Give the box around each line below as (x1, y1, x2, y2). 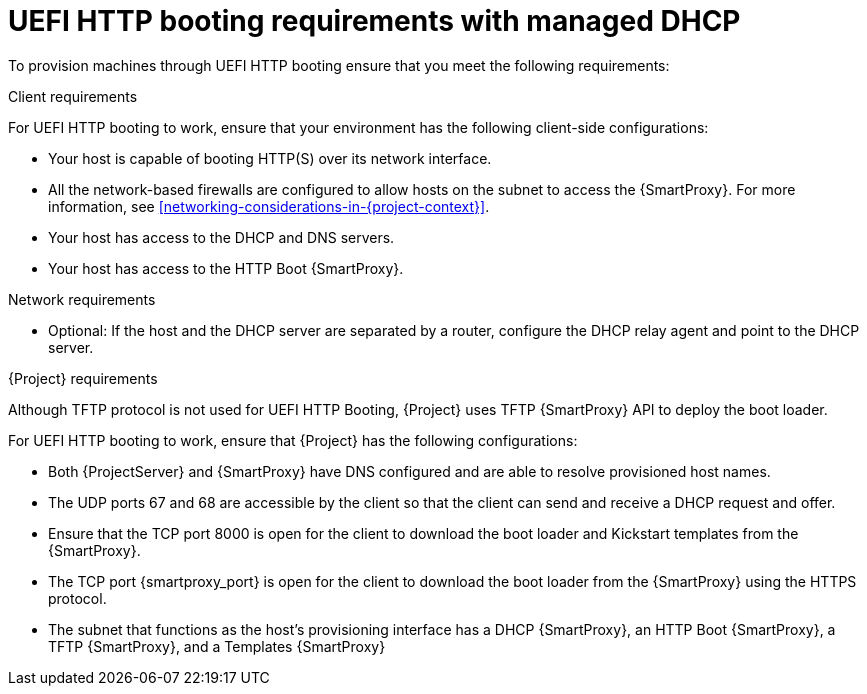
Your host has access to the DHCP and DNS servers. (48, 228, 395, 246)
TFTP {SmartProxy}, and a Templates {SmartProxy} (48, 637, 386, 655)
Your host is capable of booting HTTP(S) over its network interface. (48, 149, 492, 167)
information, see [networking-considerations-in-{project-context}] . (48, 197, 490, 215)
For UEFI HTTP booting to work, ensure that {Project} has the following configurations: (8, 431, 578, 449)
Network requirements (8, 290, 156, 308)
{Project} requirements (8, 369, 158, 387)
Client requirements (8, 87, 138, 105)
